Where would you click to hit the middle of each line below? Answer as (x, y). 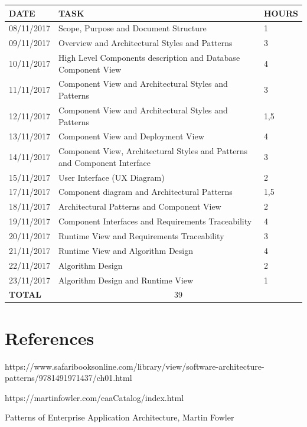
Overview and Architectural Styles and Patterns (146, 43)
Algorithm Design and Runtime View (126, 280)
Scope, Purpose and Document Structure (133, 28)
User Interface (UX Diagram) (112, 177)
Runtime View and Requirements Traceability (141, 236)
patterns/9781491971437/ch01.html (68, 378)
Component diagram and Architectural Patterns (146, 192)
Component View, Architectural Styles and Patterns (153, 151)
